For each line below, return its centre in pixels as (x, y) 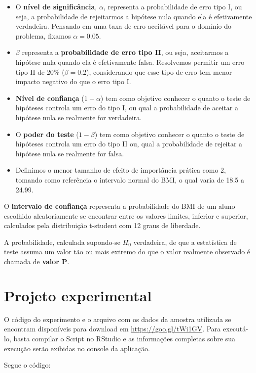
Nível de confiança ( (50, 98)
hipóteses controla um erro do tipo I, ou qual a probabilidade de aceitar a (127, 108)
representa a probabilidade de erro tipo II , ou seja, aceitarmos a (125, 52)
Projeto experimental (78, 295)
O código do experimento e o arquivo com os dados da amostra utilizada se (118, 319)
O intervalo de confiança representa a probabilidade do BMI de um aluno (120, 206)
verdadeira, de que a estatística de (185, 242)
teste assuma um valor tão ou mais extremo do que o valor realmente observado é (127, 252)
